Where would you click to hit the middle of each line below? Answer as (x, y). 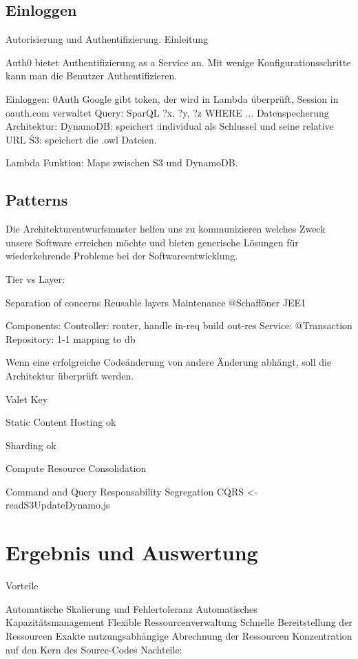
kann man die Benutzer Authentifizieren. (92, 76)
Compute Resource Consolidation (76, 468)
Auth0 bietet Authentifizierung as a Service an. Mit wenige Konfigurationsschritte (178, 62)
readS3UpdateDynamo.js (58, 505)
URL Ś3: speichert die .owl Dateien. (81, 139)
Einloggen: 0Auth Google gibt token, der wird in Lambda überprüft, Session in (172, 98)
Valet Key (27, 399)
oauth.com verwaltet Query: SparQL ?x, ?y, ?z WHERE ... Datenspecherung (167, 112)
